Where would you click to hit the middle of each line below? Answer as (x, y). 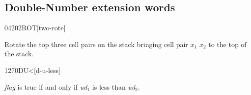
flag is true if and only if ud (46, 86)
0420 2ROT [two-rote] (35, 28)
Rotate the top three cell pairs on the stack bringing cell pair (96, 44)
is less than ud (114, 86)
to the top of (227, 44)
